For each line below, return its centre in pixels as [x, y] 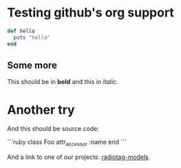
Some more [32, 65]
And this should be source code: [53, 129]
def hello [21, 31]
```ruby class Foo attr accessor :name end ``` [67, 143]
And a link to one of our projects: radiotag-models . [79, 157]
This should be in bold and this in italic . [63, 82]
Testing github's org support [90, 13]
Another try [41, 110]
